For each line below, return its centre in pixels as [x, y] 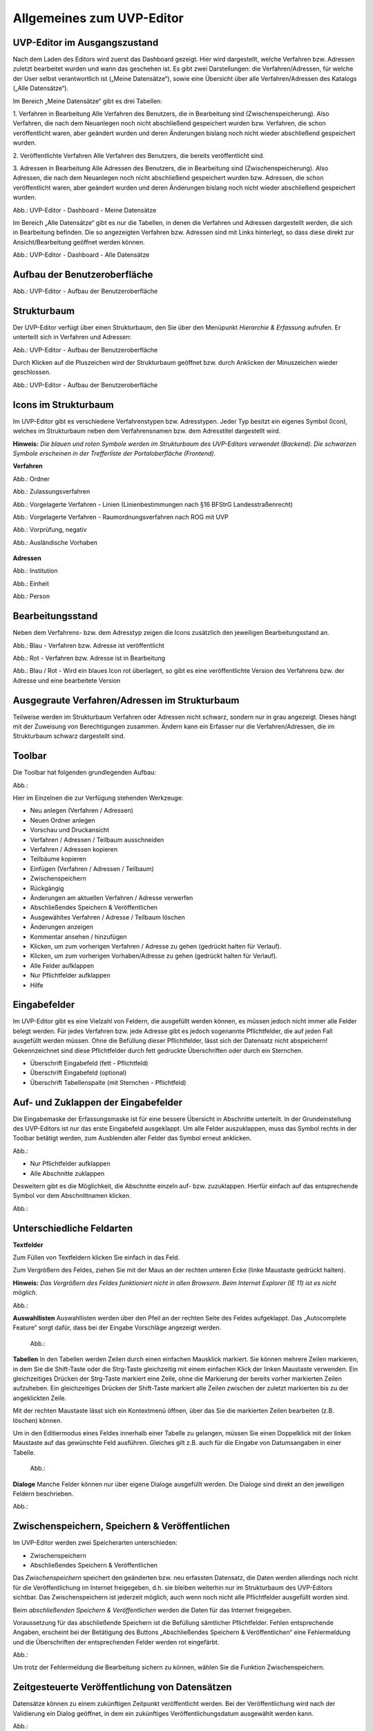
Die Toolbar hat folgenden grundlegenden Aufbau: [85, 773]
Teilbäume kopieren [58, 859]
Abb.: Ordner [31, 478]
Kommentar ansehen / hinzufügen [78, 936]
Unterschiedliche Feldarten [73, 1228]
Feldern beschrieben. [43, 1494]
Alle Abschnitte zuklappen [67, 1173]
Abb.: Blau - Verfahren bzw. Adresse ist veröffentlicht [89, 645]
